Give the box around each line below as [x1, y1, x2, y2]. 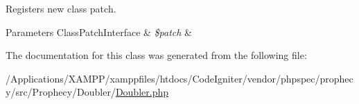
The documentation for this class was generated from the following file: [6, 48, 307, 62]
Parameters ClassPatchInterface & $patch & [6, 24, 193, 39]
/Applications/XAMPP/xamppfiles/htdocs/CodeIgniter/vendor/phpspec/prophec [6, 71, 353, 85]
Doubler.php [115, 85, 168, 99]
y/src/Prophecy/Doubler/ [6, 85, 116, 99]
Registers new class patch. [6, 1, 116, 15]
